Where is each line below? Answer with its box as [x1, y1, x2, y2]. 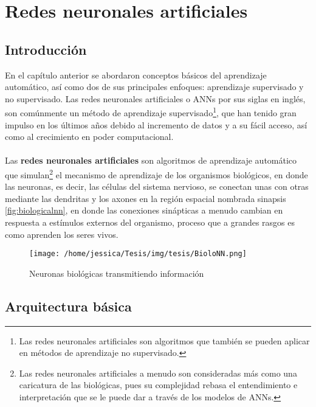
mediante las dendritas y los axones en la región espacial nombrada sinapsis [5, 192, 286, 204]
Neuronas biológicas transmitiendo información [29, 266, 204, 279]
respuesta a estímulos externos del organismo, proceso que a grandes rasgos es [5, 216, 295, 229]
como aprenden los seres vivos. [5, 228, 118, 240]
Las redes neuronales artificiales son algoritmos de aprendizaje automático [5, 154, 297, 167]
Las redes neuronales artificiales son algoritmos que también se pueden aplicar [19, 334, 310, 347]
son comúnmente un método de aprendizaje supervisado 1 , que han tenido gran [5, 105, 297, 119]
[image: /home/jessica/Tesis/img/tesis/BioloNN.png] [29, 249, 247, 259]
